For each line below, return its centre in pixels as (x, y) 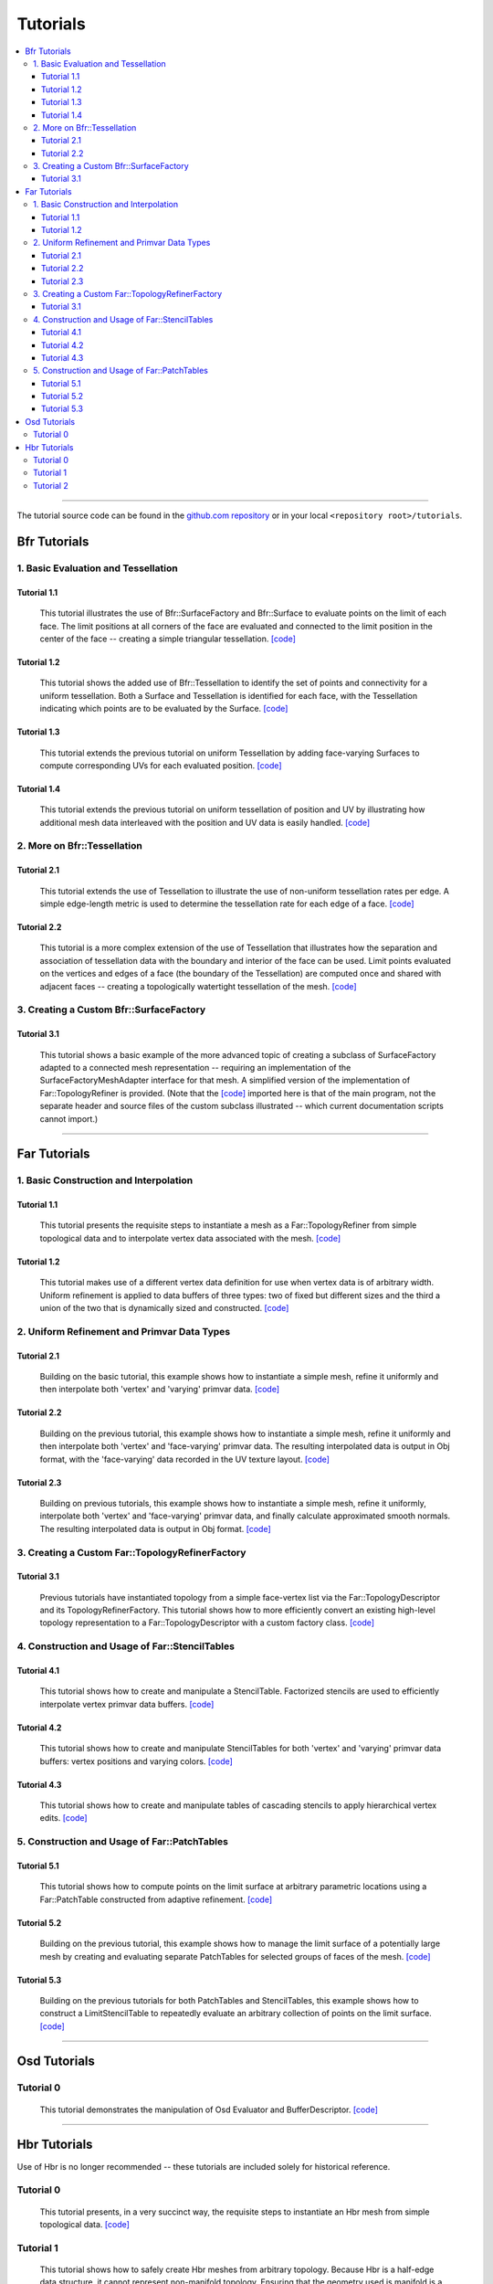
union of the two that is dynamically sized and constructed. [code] (164, 1308)
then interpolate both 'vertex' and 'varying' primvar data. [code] (160, 1390)
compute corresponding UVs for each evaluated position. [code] (161, 765)
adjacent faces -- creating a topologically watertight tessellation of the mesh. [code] (198, 986)
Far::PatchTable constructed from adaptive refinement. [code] (156, 1899)
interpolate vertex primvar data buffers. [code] (127, 1704)
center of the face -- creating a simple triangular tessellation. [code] (168, 639)
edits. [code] (63, 1818)
